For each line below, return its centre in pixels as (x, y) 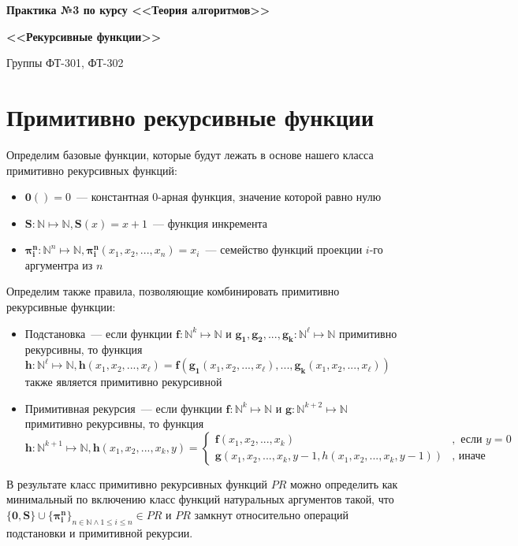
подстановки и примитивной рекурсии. (100, 532)
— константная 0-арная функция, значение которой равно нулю (229, 197)
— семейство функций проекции (284, 249)
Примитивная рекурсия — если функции (123, 408)
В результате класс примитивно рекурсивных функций (137, 483)
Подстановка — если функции (99, 333)
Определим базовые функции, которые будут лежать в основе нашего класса (190, 154)
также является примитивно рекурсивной (123, 382)
